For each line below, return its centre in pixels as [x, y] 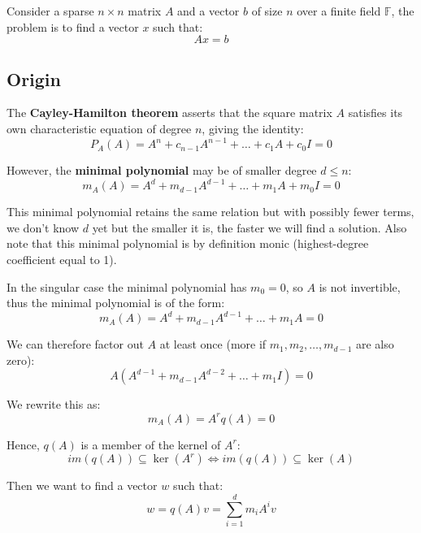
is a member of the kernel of [151, 444]
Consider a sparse [50, 11]
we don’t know [43, 227]
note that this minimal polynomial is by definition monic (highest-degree [188, 243]
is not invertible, [360, 286]
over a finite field [339, 11]
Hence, [23, 444]
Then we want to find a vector [82, 485]
